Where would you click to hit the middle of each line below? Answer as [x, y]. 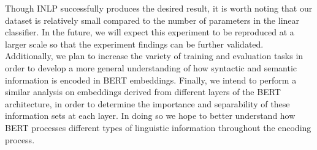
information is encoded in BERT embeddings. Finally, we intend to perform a [151, 80]
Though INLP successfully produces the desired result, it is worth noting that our [159, 8]
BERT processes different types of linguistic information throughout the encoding [158, 127]
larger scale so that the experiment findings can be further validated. [134, 44]
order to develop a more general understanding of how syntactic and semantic [151, 67]
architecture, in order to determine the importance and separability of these [147, 103]
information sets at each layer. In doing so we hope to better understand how [150, 116]
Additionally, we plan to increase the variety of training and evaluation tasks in [154, 56]
